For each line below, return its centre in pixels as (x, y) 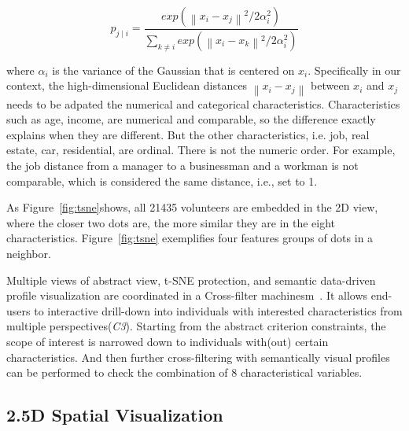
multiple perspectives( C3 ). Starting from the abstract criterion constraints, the (196, 326)
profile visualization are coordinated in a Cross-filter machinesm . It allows (187, 295)
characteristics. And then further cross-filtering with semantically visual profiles (198, 357)
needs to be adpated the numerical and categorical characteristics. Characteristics (203, 103)
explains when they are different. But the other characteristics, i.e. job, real (188, 134)
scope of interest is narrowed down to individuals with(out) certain (168, 342)
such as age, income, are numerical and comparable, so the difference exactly (191, 119)
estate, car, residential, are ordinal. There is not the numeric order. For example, (201, 150)
